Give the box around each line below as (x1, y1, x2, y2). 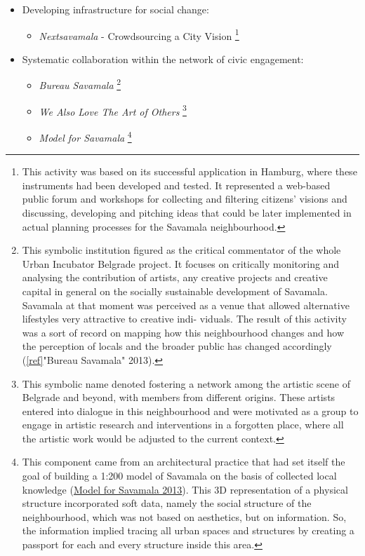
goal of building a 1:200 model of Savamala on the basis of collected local (22, 468, 337, 483)
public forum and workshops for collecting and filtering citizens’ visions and (22, 191, 347, 206)
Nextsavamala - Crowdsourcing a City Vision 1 (39, 26, 239, 43)
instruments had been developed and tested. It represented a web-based (22, 177, 331, 192)
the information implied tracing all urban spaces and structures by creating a (22, 523, 354, 538)
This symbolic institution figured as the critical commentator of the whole (22, 243, 341, 257)
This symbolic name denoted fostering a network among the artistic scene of (22, 376, 350, 391)
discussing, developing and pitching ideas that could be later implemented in (22, 205, 352, 219)
